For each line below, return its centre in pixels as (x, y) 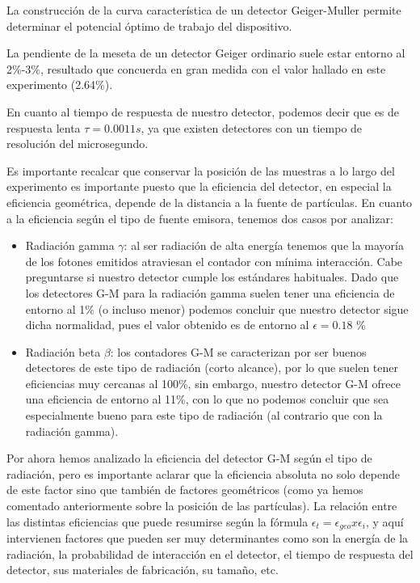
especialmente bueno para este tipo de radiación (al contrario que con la (204, 415)
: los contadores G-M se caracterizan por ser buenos (238, 351)
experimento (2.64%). (60, 84)
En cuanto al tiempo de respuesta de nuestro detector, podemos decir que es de (203, 111)
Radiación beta (63, 351)
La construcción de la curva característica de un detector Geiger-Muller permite (204, 10)
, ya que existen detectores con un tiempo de (252, 127)
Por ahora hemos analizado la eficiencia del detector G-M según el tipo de (189, 458)
